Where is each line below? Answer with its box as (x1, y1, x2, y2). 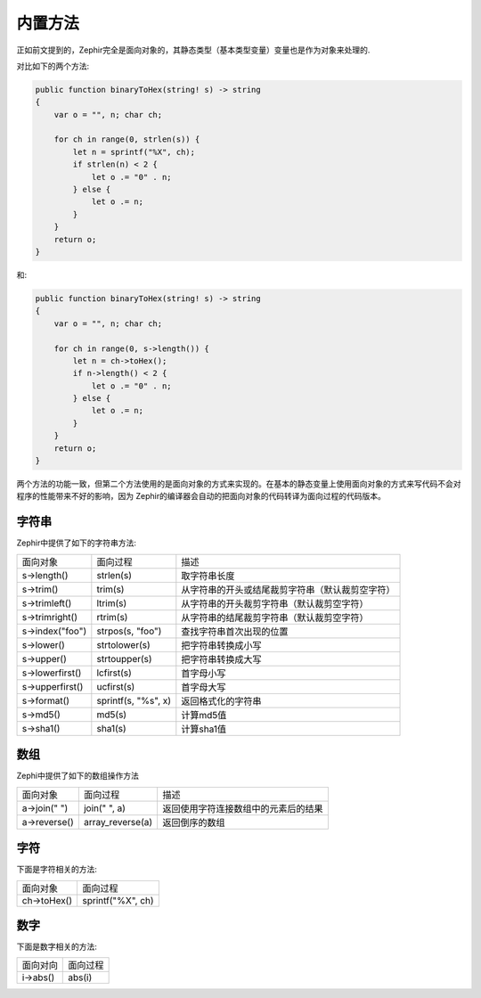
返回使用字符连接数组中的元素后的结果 (162, 802, 324, 814)
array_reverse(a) (83, 815, 153, 828)
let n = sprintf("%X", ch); (72, 147, 196, 157)
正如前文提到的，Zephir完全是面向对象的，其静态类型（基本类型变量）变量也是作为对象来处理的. (16, 45, 371, 55)
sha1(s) (96, 722, 126, 734)
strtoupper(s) (96, 652, 152, 665)
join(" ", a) (83, 802, 126, 814)
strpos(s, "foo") (96, 625, 162, 637)
